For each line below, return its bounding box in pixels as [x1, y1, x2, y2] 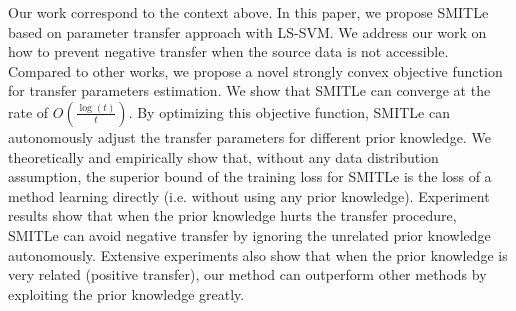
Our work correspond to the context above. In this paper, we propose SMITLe [8, 2, 489, 22]
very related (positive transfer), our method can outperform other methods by [8, 264, 487, 285]
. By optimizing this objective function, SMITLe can [128, 101, 450, 122]
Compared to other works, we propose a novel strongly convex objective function [8, 60, 503, 81]
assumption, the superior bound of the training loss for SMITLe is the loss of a [8, 166, 492, 187]
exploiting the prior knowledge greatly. [8, 283, 245, 304]
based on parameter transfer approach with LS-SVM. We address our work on [8, 21, 487, 42]
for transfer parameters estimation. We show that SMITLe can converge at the [8, 80, 491, 101]
